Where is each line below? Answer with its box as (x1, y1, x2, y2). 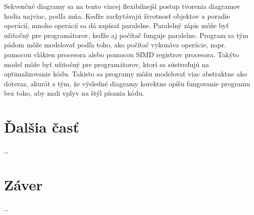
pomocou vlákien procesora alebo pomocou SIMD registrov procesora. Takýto (4, 49, 239, 59)
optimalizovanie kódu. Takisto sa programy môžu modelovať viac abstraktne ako (4, 69, 247, 79)
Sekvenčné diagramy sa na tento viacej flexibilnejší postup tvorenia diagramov (4, 1, 241, 11)
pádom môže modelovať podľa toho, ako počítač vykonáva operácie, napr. (4, 39, 226, 50)
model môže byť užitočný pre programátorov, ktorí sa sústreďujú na (4, 59, 209, 69)
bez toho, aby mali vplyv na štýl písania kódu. (4, 88, 145, 98)
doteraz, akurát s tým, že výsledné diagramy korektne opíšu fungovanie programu (4, 78, 251, 88)
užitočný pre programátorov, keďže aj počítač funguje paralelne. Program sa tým (4, 30, 249, 40)
